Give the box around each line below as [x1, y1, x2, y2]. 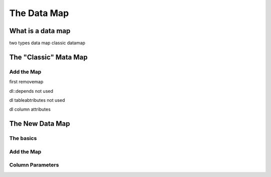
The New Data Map [9, 119, 70, 128]
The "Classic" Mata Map [9, 53, 88, 61]
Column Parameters [9, 161, 59, 168]
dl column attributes [9, 106, 51, 112]
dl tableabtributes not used [9, 97, 65, 103]
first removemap [9, 79, 44, 85]
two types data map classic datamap [9, 40, 85, 46]
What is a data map [9, 27, 71, 35]
